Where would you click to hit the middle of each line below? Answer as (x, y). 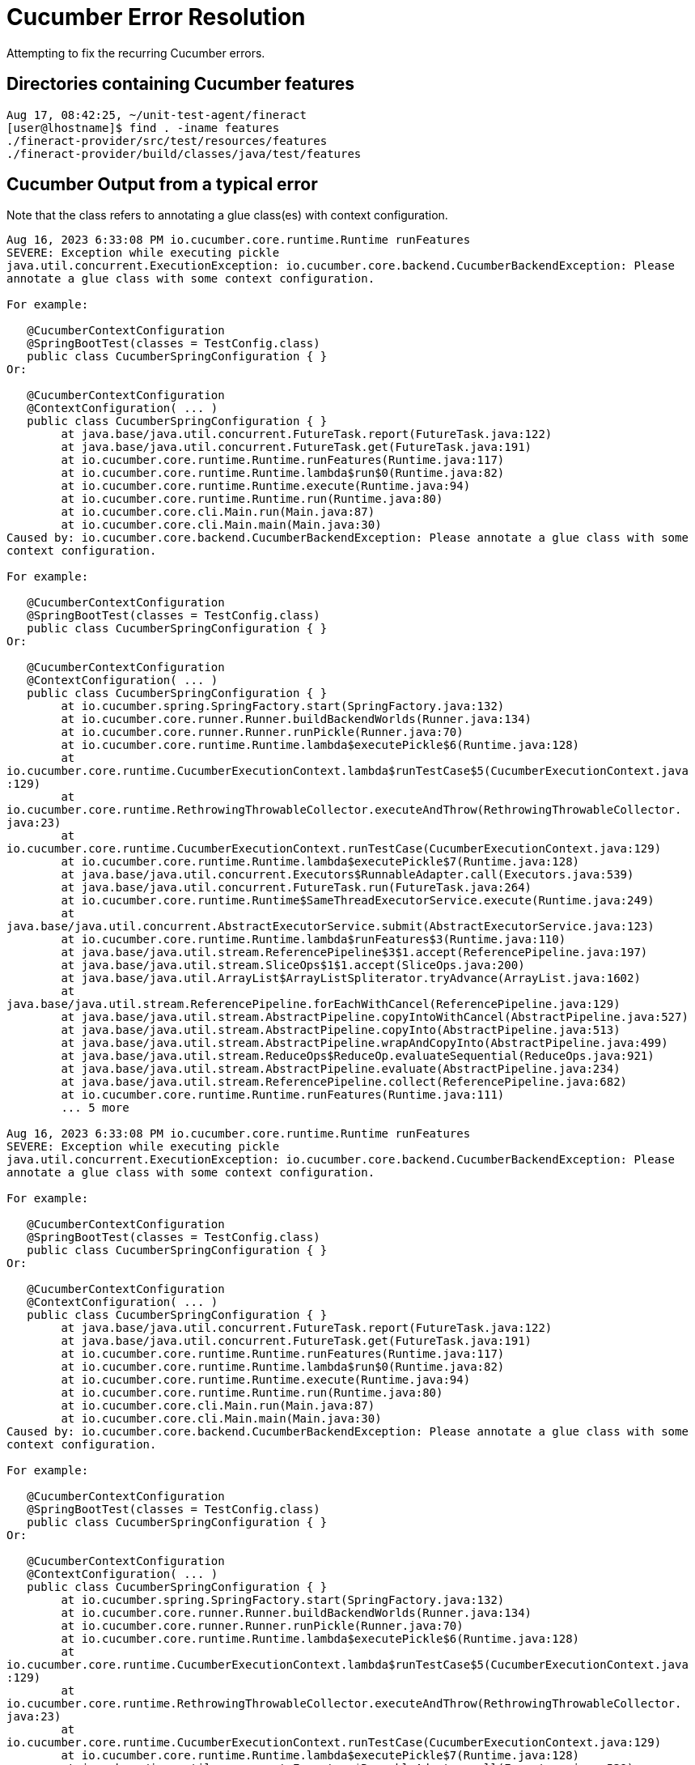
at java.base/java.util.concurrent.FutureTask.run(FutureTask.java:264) (297, 888)
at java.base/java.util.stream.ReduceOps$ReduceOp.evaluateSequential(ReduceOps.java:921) (358, 1056)
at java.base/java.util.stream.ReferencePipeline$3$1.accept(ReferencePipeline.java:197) (354, 953)
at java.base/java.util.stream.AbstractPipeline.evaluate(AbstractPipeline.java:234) (341, 1069)
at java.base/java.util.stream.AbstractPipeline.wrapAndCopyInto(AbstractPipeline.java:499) (364, 1043)
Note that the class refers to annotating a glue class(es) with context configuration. (227, 215)
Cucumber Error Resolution (156, 17)
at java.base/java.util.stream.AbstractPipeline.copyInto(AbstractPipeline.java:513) (341, 1030)
